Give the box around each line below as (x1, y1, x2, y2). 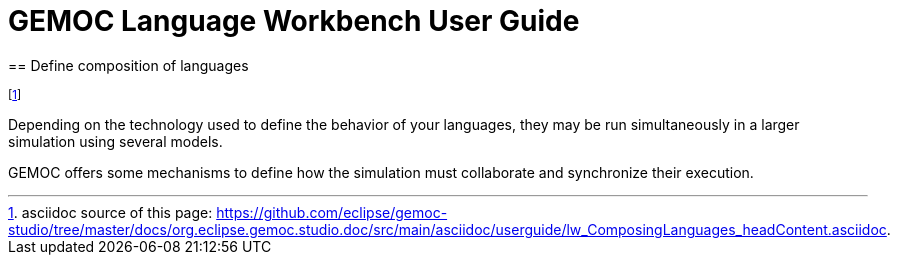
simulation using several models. (8, 132, 223, 150)
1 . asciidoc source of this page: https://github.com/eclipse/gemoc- (8, 203, 448, 221)
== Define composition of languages (8, 56, 249, 74)
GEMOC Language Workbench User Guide (8, 4, 580, 38)
